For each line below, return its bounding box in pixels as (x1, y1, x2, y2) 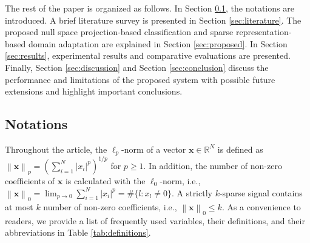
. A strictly (171, 186, 212, 199)
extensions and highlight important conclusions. (5, 85, 183, 98)
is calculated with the (65, 174, 146, 187)
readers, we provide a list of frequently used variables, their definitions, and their (5, 214, 305, 227)
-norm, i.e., (160, 174, 201, 187)
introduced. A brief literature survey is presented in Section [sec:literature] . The (5, 13, 302, 26)
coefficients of (5, 174, 55, 187)
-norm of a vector (121, 142, 186, 155)
